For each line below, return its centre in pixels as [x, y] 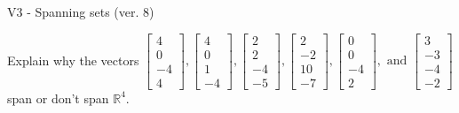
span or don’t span [58, 98]
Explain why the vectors [73, 60]
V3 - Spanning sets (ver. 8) [81, 11]
